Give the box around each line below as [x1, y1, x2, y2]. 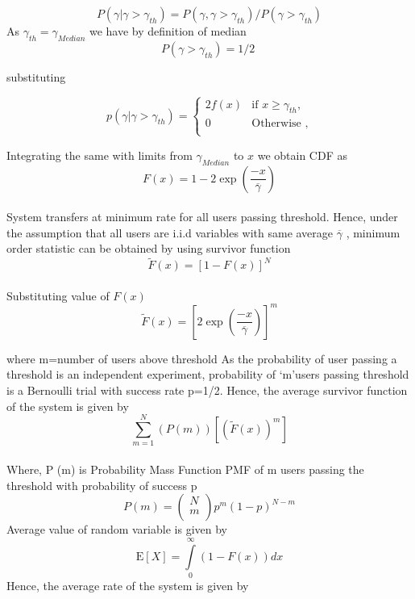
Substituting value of [6, 287, 110, 304]
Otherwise [251, 117, 301, 129]
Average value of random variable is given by [6, 521, 227, 538]
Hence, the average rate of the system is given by [6, 576, 249, 593]
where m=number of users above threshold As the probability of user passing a [6, 350, 397, 367]
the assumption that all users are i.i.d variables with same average [6, 224, 334, 241]
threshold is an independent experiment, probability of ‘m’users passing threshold [6, 366, 409, 383]
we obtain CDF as [257, 146, 347, 163]
